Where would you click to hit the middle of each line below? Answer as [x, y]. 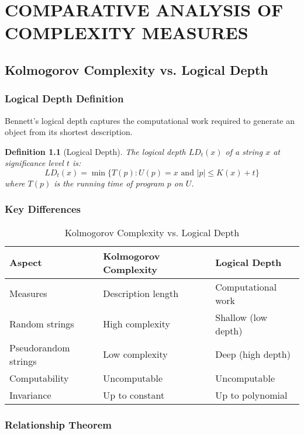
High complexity [137, 324]
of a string [244, 151]
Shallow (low [241, 317]
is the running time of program [109, 183]
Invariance [30, 395]
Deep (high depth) [253, 354]
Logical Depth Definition [64, 99]
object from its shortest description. [69, 132]
